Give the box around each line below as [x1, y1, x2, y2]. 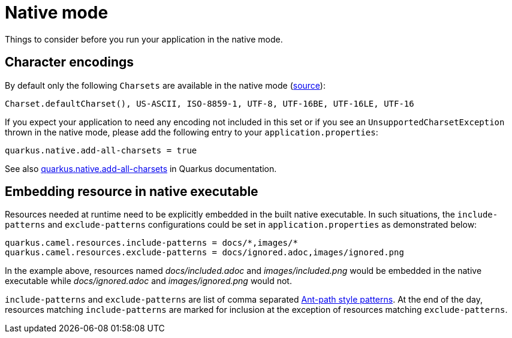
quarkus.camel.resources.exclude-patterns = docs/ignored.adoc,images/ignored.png [5, 248, 404, 258]
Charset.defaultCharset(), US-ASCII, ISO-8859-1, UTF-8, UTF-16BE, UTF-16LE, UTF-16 [5, 98, 414, 108]
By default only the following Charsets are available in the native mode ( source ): [5, 80, 326, 90]
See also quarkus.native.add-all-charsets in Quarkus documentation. [5, 163, 277, 174]
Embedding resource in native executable [5, 184, 258, 200]
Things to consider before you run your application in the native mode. [5, 34, 283, 44]
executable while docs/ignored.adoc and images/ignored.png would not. [5, 276, 292, 286]
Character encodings [5, 55, 134, 70]
